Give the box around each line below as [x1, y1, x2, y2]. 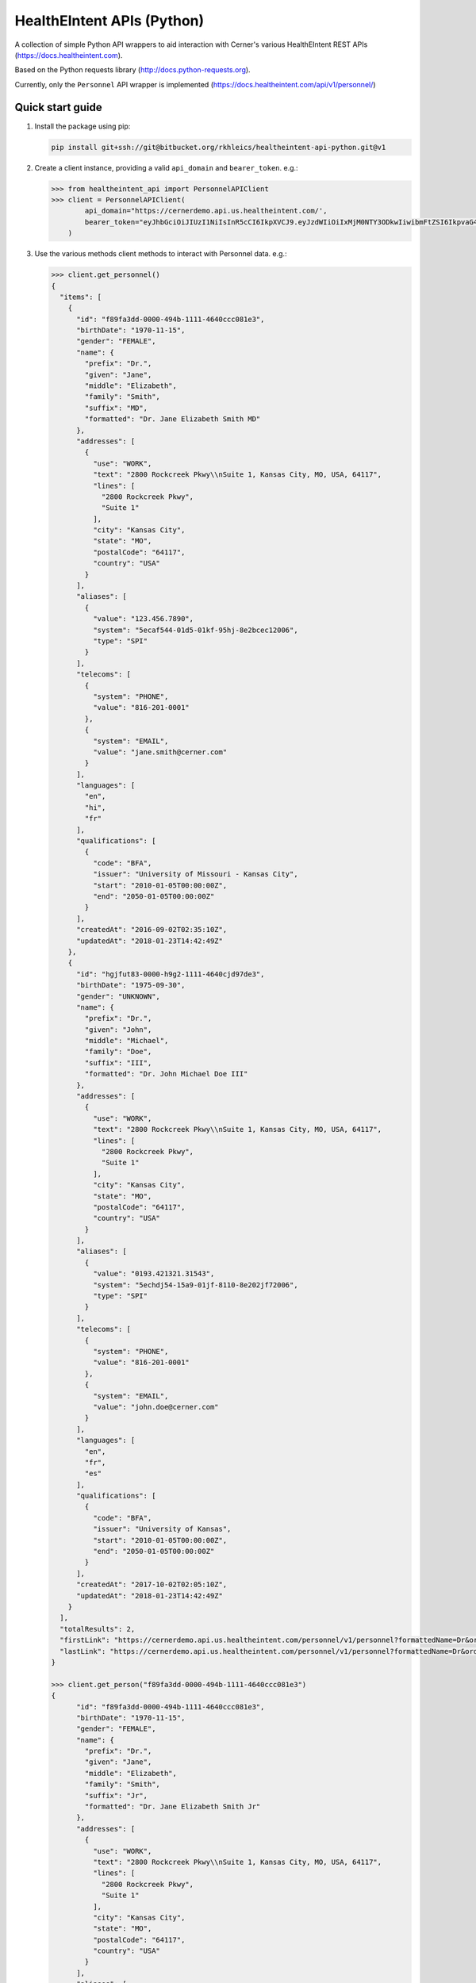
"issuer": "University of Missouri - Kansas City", [92, 869, 298, 879]
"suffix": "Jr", [84, 1791, 148, 1800]
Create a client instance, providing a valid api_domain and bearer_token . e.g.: [34, 163, 298, 172]
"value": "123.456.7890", [92, 615, 194, 623]
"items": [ [59, 292, 102, 301]
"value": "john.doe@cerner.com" [92, 1402, 219, 1411]
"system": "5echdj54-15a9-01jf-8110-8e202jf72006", [92, 1280, 298, 1289]
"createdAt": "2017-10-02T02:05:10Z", [76, 1580, 228, 1590]
